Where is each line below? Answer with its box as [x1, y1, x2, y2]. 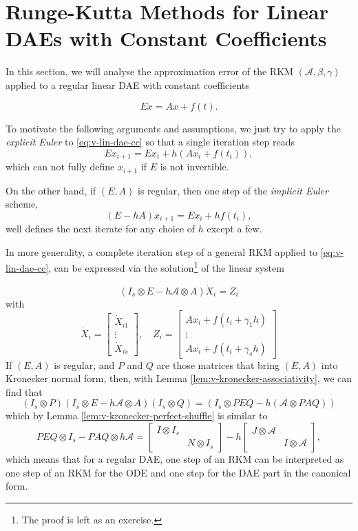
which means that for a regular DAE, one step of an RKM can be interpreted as [6, 451, 344, 465]
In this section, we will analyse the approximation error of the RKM [6, 64, 293, 79]
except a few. [207, 221, 262, 236]
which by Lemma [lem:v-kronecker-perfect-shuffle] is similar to [6, 408, 268, 423]
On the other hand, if [6, 183, 96, 197]
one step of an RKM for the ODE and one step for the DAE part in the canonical [6, 465, 351, 479]
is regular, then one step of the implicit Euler [138, 183, 328, 197]
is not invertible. [160, 159, 229, 174]
